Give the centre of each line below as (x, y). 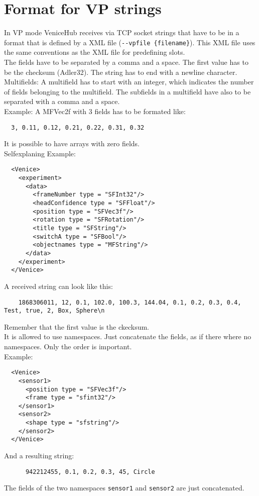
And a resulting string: (39, 456)
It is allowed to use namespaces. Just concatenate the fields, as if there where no (128, 336)
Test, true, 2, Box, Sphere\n (54, 311)
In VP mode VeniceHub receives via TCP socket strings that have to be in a (122, 32)
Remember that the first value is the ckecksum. (77, 326)
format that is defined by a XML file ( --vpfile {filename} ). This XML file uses (130, 42)
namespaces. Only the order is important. (68, 346)
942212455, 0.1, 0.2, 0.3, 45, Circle (90, 472)
